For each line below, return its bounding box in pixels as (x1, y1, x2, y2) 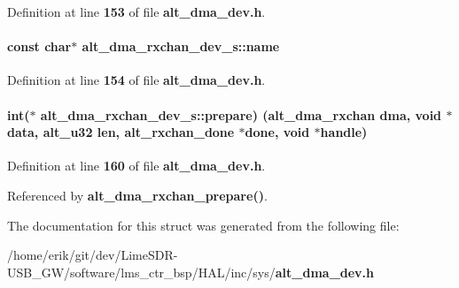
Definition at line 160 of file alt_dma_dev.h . (7, 156, 266, 175)
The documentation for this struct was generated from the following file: (7, 216, 400, 234)
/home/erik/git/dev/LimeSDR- (7, 246, 178, 264)
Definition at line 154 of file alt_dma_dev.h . (7, 71, 266, 89)
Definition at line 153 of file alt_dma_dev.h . (7, 3, 266, 20)
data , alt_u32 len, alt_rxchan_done (7, 123, 235, 141)
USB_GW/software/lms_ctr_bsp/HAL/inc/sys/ (7, 262, 276, 281)
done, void (245, 123, 310, 141)
